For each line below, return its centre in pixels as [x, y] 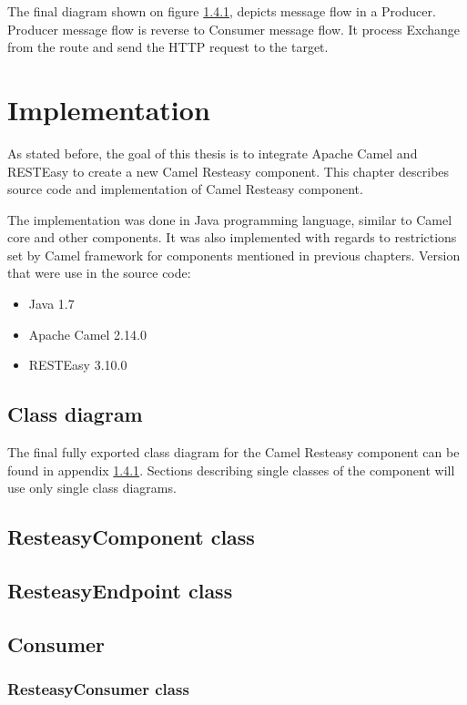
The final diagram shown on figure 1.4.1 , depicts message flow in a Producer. [222, 11]
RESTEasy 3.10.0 [78, 365]
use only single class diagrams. [92, 488]
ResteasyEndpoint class [120, 590]
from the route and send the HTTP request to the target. [168, 47]
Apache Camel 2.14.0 [87, 334]
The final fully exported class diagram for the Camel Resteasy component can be [233, 452]
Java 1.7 [51, 304]
